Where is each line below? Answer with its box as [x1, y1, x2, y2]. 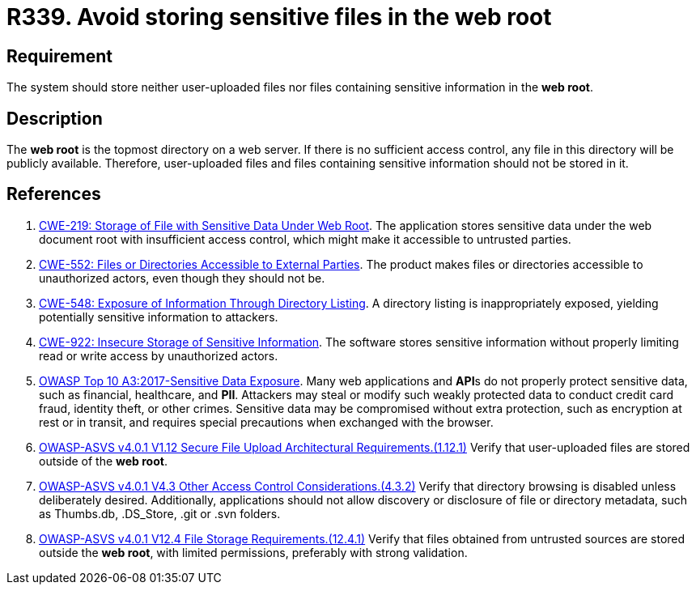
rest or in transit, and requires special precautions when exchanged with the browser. [39, 415, 494, 429]
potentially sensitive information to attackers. [39, 309, 278, 324]
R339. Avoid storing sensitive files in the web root [6, 3, 552, 31]
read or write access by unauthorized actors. [39, 348, 278, 363]
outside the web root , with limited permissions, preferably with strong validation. [39, 545, 468, 559]
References [6, 184, 101, 205]
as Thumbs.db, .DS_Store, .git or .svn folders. [39, 506, 281, 521]
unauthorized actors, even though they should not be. [39, 270, 325, 285]
